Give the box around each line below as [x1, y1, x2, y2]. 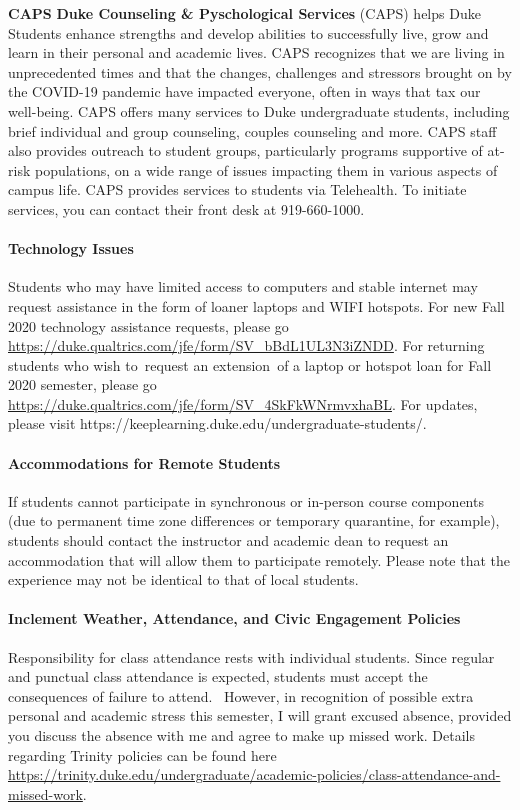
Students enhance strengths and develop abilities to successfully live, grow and [8, 22, 489, 43]
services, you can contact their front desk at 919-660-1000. [8, 198, 365, 219]
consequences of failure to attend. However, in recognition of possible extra [8, 685, 474, 706]
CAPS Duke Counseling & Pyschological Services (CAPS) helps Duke [8, 3, 481, 23]
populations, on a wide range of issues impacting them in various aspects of [34, 159, 498, 180]
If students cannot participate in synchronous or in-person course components [8, 490, 484, 511]
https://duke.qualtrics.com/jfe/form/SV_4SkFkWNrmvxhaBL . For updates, [8, 393, 478, 414]
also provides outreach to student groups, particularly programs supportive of [8, 140, 483, 161]
